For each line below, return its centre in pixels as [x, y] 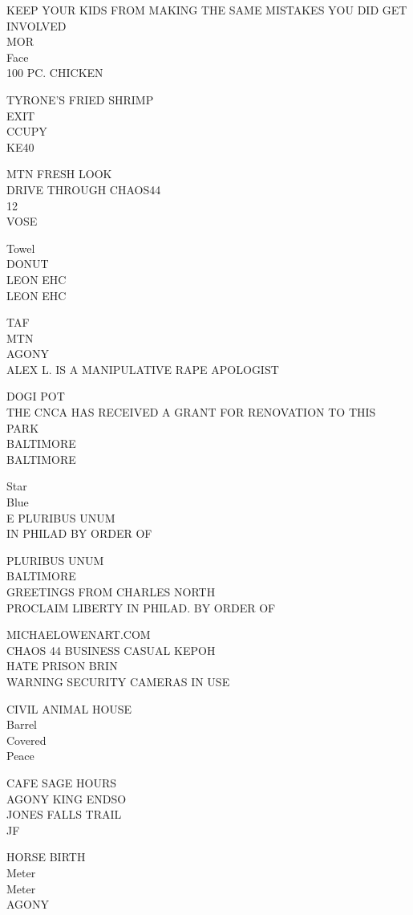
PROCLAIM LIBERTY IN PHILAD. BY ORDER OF [141, 607]
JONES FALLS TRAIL [64, 814]
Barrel [22, 724]
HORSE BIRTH [46, 857]
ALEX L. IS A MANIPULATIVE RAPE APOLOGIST [143, 369]
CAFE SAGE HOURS [62, 782]
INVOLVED [36, 25]
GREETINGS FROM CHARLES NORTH [111, 592]
